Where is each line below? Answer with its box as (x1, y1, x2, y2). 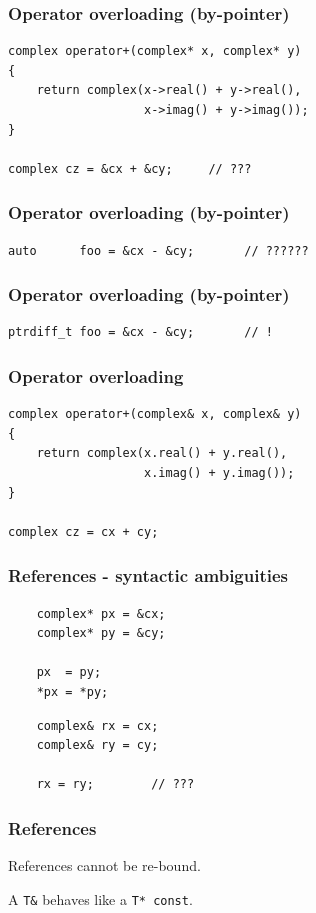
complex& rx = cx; (36, 718, 159, 733)
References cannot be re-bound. (8, 855, 201, 876)
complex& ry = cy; (36, 738, 159, 753)
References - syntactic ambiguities (8, 563, 289, 588)
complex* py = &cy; (36, 626, 166, 641)
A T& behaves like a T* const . (8, 888, 193, 909)
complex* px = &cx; (36, 606, 166, 621)
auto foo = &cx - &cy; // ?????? (8, 243, 309, 258)
